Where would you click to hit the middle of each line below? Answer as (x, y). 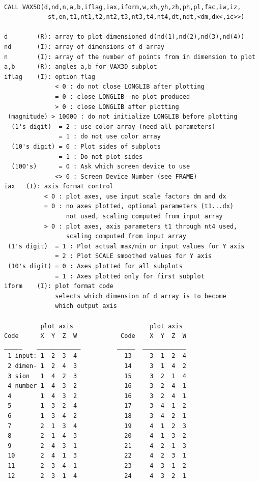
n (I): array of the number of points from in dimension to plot (130, 57)
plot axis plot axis (111, 326)
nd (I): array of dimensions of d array (84, 47)
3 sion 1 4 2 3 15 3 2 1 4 (97, 376)
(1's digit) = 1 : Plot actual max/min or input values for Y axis (126, 246)
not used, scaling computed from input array (144, 217)
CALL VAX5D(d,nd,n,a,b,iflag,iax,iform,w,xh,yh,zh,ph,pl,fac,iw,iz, (123, 7)
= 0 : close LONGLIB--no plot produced (123, 96)
